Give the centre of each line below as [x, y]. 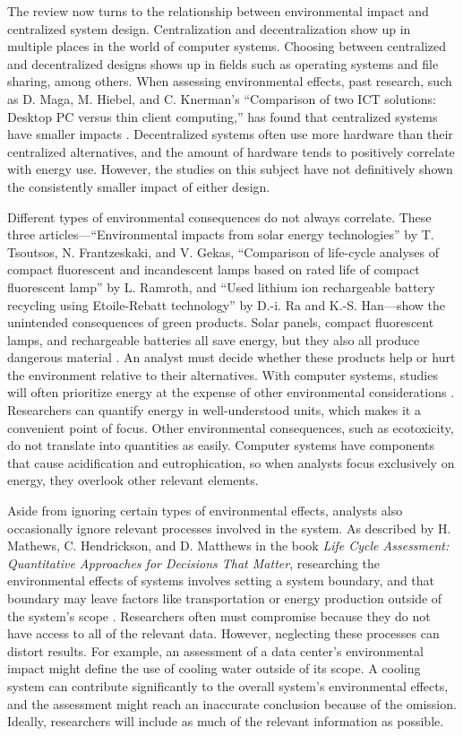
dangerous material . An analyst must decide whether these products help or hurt [231, 357]
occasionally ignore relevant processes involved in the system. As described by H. [229, 528]
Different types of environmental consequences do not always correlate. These [219, 216]
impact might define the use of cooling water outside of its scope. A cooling [214, 668]
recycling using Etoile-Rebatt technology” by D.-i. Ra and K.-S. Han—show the [227, 304]
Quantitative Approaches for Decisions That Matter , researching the [194, 563]
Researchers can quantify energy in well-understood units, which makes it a [214, 410]
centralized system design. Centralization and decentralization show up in [209, 28]
